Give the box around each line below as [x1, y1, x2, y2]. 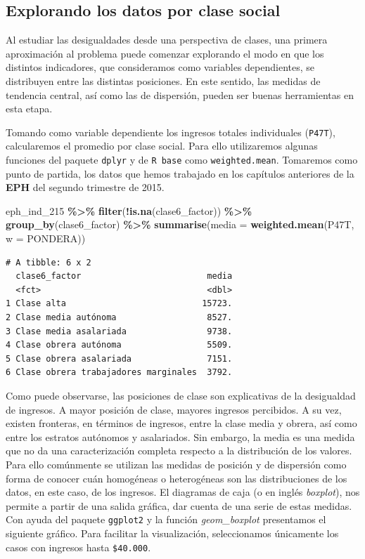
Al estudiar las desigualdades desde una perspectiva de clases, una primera [6, 32, 328, 47]
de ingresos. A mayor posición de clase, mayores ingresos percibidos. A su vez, [6, 402, 342, 416]
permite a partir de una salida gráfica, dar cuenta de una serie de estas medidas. [6, 498, 352, 513]
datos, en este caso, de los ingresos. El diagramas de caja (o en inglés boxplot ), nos [6, 485, 360, 499]
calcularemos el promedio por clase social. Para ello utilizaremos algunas [6, 138, 318, 153]
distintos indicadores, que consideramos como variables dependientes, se [6, 60, 314, 74]
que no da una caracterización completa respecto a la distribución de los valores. [6, 443, 352, 458]
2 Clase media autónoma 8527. [6, 313, 233, 323]
